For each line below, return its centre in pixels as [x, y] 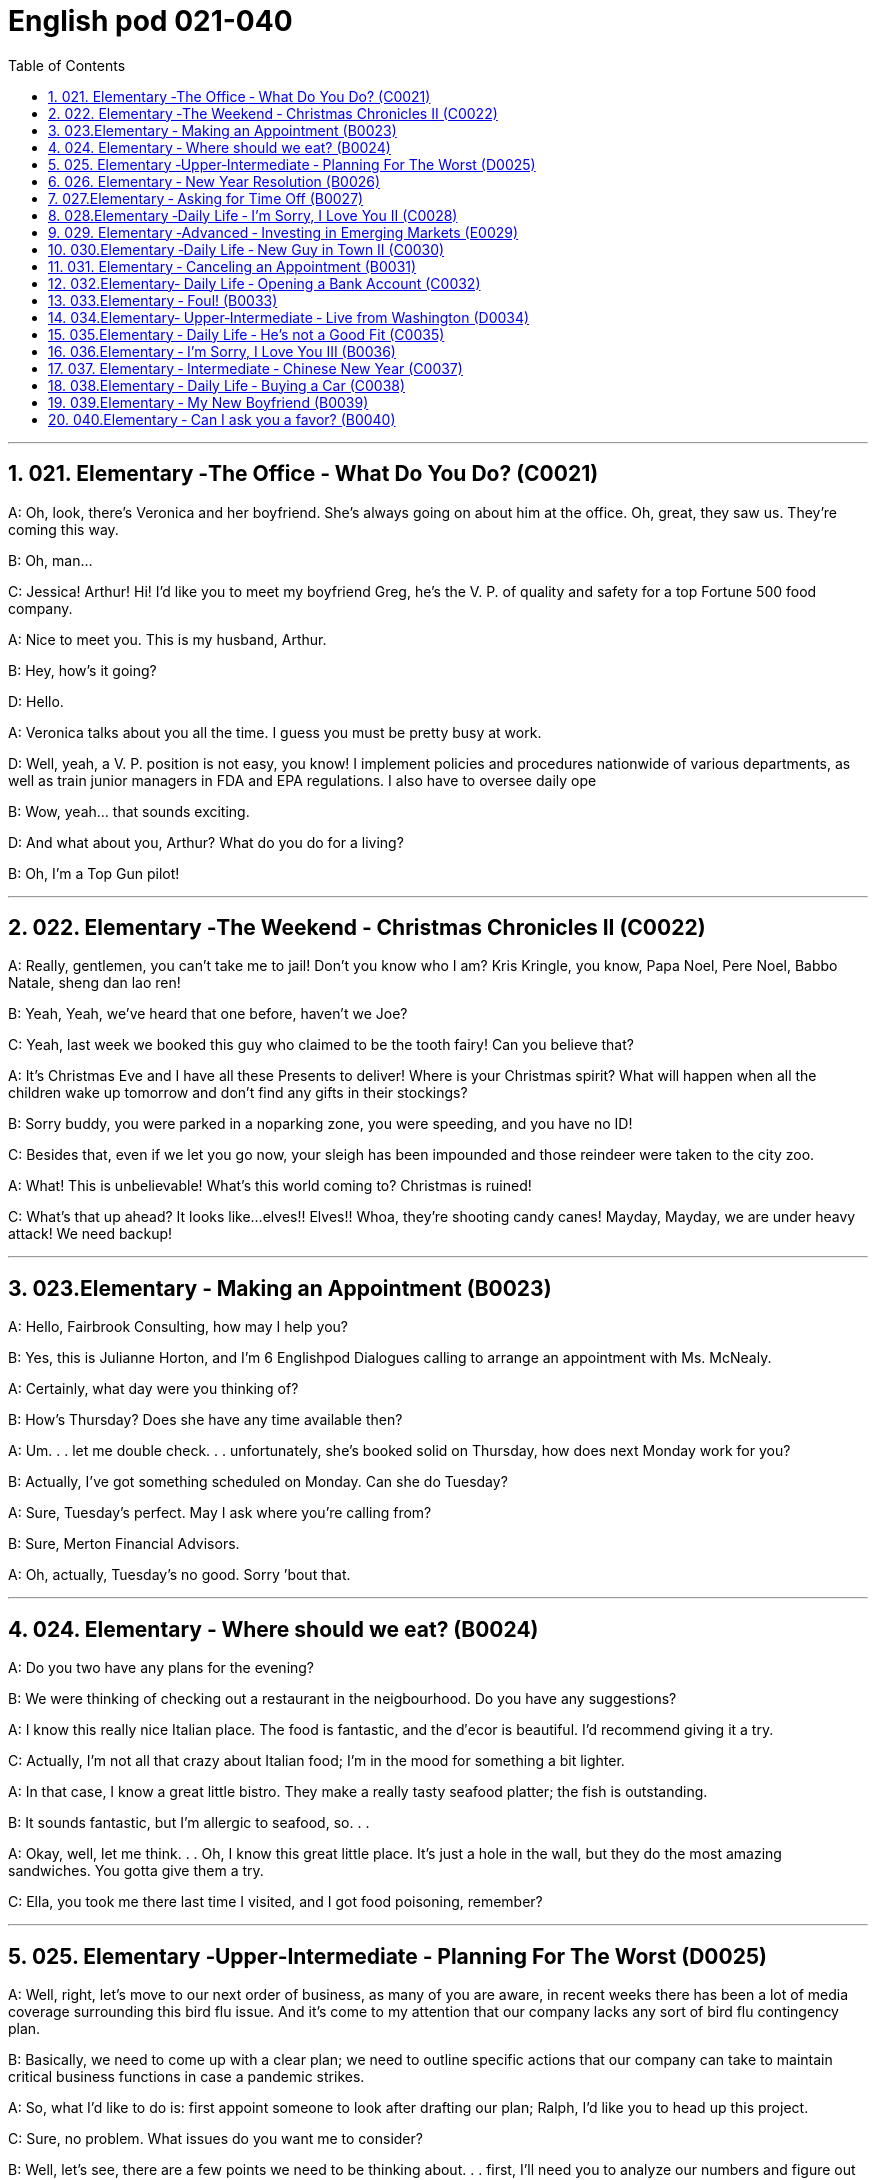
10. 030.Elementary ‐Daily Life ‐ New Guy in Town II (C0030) [246, 249]
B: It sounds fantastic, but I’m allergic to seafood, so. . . [189, 1823]
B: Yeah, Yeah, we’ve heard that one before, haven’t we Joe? [208, 1014]
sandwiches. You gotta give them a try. [136, 1871]
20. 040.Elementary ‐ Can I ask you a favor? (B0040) [222, 419]
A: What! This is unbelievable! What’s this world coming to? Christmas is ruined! [270, 1186]
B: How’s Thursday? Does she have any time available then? [205, 1420]
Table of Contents [67, 65]
